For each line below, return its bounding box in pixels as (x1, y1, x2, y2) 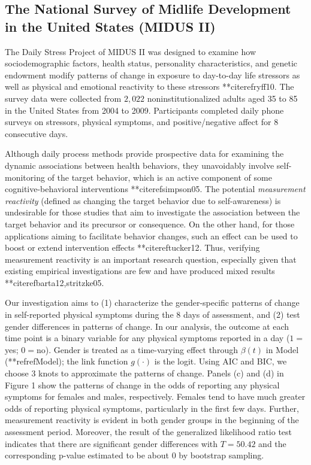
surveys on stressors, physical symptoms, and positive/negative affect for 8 (5, 116, 279, 128)
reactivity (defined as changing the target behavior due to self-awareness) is (5, 194, 281, 206)
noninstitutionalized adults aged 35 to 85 (147, 92, 298, 104)
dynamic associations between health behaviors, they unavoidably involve (5, 159, 274, 171)
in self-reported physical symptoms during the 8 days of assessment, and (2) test (5, 308, 300, 321)
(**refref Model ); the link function (5, 355, 128, 367)
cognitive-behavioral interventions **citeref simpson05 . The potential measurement (5, 183, 306, 195)
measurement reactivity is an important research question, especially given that (5, 253, 297, 265)
